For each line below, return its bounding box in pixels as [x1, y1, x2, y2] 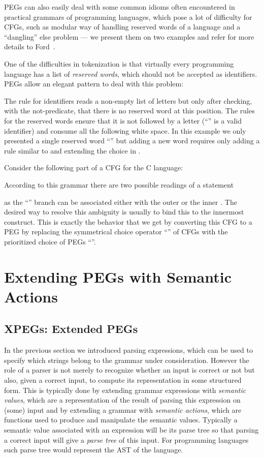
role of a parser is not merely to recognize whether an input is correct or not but [4, 364, 255, 375]
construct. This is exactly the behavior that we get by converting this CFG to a [4, 216, 252, 227]
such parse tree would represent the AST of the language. [4, 444, 183, 455]
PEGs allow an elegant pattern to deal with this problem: [4, 78, 184, 89]
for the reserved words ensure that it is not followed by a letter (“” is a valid [4, 115, 242, 126]
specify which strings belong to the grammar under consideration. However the [4, 354, 249, 365]
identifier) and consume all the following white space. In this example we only [4, 125, 246, 136]
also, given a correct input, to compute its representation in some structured [4, 375, 242, 385]
